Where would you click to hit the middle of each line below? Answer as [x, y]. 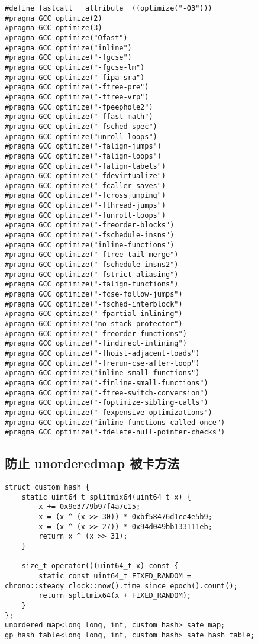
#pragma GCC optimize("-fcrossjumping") [86, 196]
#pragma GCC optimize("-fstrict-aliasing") [92, 274]
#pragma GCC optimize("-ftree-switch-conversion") [107, 393]
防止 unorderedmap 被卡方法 [92, 463]
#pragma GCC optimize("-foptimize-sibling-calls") [107, 403]
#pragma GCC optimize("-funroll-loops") [86, 215]
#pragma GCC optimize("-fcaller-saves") [86, 186]
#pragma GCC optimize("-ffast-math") [79, 117]
